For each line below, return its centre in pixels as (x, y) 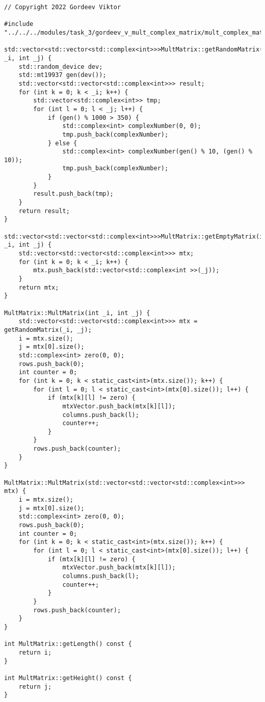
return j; (35, 686)
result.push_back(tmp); (73, 194)
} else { (62, 143)
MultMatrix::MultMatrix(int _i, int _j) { (77, 313)
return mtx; (39, 287)
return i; (35, 652)
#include (19, 24)
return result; (44, 211)
